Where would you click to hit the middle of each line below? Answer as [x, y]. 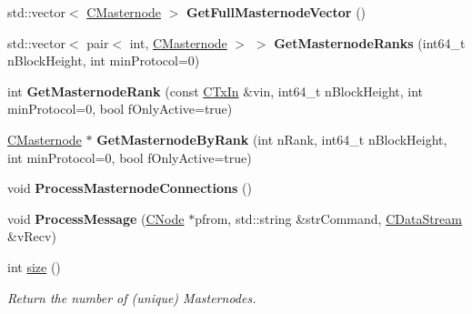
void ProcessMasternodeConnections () [130, 188]
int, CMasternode [178, 42]
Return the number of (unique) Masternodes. [132, 297]
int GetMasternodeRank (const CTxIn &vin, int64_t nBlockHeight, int [216, 91]
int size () [34, 266]
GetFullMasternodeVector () [276, 12]
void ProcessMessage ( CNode [96, 218]
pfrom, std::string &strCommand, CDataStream [328, 218]
